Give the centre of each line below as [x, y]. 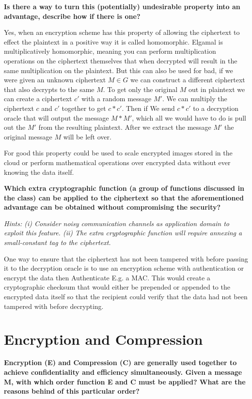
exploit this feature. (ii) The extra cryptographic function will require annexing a [123, 233]
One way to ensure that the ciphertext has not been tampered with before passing [126, 258]
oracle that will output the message [56, 117]
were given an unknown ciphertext [55, 80]
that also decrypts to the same [49, 89]
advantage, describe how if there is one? [72, 16]
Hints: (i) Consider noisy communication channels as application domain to [117, 223]
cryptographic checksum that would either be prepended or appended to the [117, 287]
